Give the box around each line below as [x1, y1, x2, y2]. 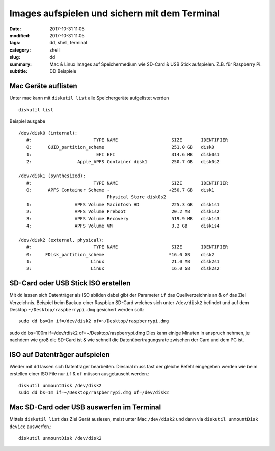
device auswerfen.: [9, 423, 52, 430]
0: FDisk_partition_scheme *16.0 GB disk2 [26, 252, 215, 257]
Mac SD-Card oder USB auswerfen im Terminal [9, 403, 161, 412]
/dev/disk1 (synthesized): [18, 173, 86, 179]
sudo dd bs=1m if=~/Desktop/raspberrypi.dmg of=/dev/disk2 [18, 390, 169, 395]
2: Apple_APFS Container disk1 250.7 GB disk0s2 [26, 159, 220, 164]
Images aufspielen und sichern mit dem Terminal [9, 8, 221, 19]
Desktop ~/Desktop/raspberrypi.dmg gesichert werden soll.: [9, 307, 145, 313]
